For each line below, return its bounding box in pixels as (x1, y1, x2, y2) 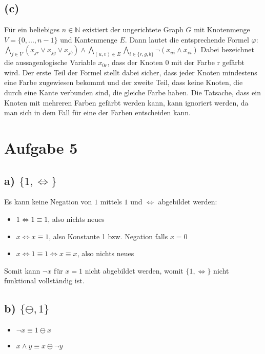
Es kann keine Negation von (4, 196, 92, 207)
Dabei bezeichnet (200, 44, 254, 55)
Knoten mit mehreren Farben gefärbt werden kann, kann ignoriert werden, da (4, 97, 249, 108)
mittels (100, 196, 122, 207)
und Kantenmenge (60, 34, 117, 45)
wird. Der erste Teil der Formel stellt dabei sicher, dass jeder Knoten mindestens (4, 67, 257, 77)
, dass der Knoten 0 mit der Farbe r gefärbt (107, 57, 244, 68)
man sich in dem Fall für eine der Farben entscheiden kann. (4, 107, 191, 118)
